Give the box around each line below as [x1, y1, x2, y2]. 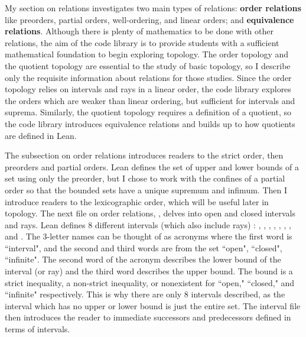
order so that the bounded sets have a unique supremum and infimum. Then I [5, 183, 287, 196]
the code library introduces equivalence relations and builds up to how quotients [5, 117, 295, 129]
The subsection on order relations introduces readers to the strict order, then [5, 149, 284, 161]
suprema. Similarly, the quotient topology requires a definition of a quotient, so [5, 106, 292, 118]
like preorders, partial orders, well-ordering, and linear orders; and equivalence [5, 13, 294, 25]
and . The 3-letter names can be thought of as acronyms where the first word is [5, 230, 292, 242]
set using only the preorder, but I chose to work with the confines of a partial [5, 172, 285, 184]
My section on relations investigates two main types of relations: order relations [5, 2, 301, 14]
